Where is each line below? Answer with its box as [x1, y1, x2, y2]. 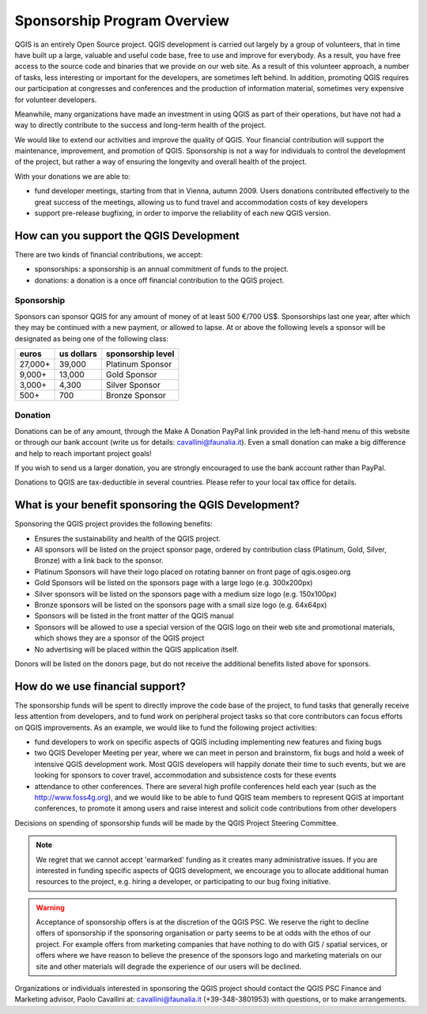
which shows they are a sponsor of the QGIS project [34, 633, 205, 643]
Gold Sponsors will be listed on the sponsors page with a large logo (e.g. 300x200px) [34, 578, 313, 587]
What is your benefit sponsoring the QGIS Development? [14, 499, 300, 512]
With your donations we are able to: [14, 171, 130, 181]
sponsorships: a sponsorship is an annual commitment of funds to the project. [34, 264, 289, 274]
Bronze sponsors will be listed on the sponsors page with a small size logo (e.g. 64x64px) [34, 600, 327, 610]
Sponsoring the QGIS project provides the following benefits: [14, 519, 213, 529]
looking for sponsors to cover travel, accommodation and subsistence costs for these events [34, 770, 337, 780]
